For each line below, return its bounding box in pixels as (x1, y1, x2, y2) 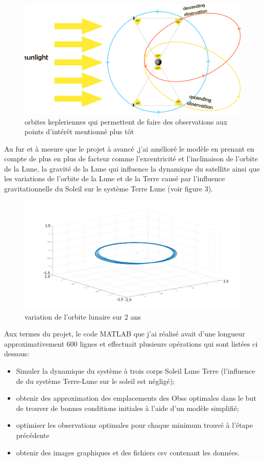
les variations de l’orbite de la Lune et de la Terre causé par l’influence (4, 173, 225, 184)
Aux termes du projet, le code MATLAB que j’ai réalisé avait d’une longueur (4, 328, 245, 339)
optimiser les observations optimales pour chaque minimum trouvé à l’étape (16, 420, 253, 430)
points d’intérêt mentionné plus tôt (25, 126, 134, 137)
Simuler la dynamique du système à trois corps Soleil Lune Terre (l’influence (16, 366, 255, 376)
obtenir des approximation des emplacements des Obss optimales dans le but (16, 393, 256, 403)
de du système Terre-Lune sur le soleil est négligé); (16, 375, 175, 386)
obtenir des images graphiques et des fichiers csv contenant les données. (16, 447, 240, 457)
